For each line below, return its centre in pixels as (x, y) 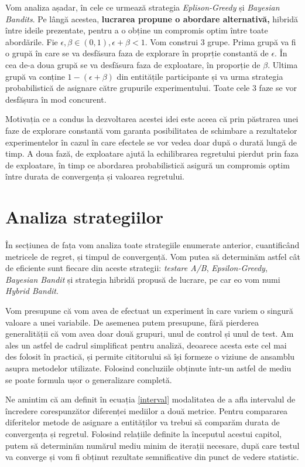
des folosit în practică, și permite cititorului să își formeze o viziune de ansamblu (150, 356)
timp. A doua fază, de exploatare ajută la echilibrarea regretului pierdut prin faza (152, 153)
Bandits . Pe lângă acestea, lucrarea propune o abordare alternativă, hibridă (152, 18)
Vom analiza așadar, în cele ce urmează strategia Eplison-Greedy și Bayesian (143, 7)
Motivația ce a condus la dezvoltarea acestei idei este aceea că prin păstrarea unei (152, 119)
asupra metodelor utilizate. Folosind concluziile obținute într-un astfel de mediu (148, 368)
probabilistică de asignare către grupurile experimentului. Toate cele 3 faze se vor (151, 88)
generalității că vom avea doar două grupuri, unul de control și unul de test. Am (150, 334)
